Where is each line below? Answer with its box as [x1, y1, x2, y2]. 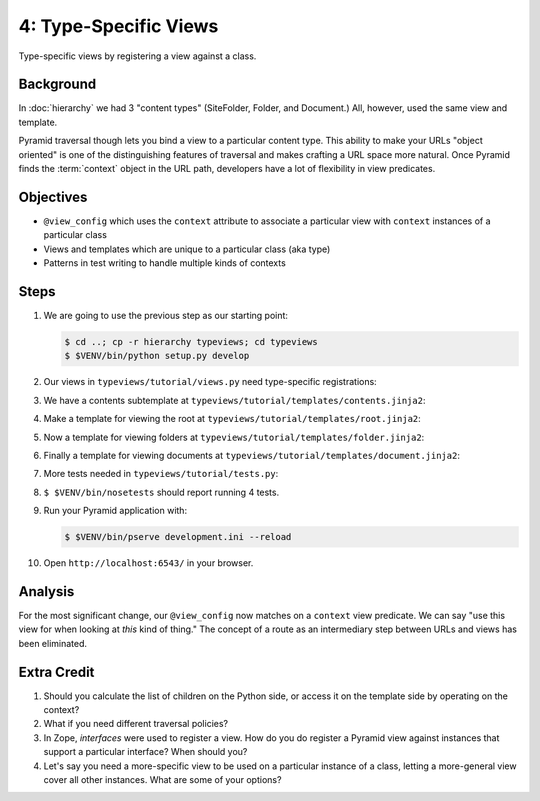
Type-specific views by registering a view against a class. [18, 50, 257, 62]
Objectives [18, 188, 88, 205]
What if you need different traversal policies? [43, 718, 229, 730]
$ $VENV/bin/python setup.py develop [64, 350, 250, 362]
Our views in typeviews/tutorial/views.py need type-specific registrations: [43, 376, 377, 388]
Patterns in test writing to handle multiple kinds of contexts [43, 257, 287, 269]
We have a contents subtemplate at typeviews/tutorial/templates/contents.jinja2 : [43, 394, 426, 406]
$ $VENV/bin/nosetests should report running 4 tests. [43, 486, 280, 498]
